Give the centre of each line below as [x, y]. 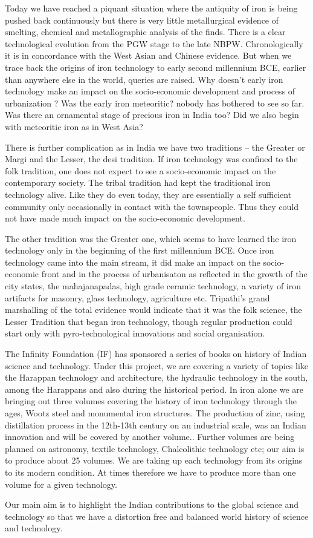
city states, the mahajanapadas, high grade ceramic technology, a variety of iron [153, 286]
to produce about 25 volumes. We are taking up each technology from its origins [154, 460]
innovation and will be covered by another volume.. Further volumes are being [150, 437]
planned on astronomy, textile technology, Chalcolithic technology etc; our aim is [155, 448]
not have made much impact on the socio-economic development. [125, 218]
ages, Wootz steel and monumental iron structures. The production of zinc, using [155, 413]
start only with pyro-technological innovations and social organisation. [135, 333]
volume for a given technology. [61, 484]
